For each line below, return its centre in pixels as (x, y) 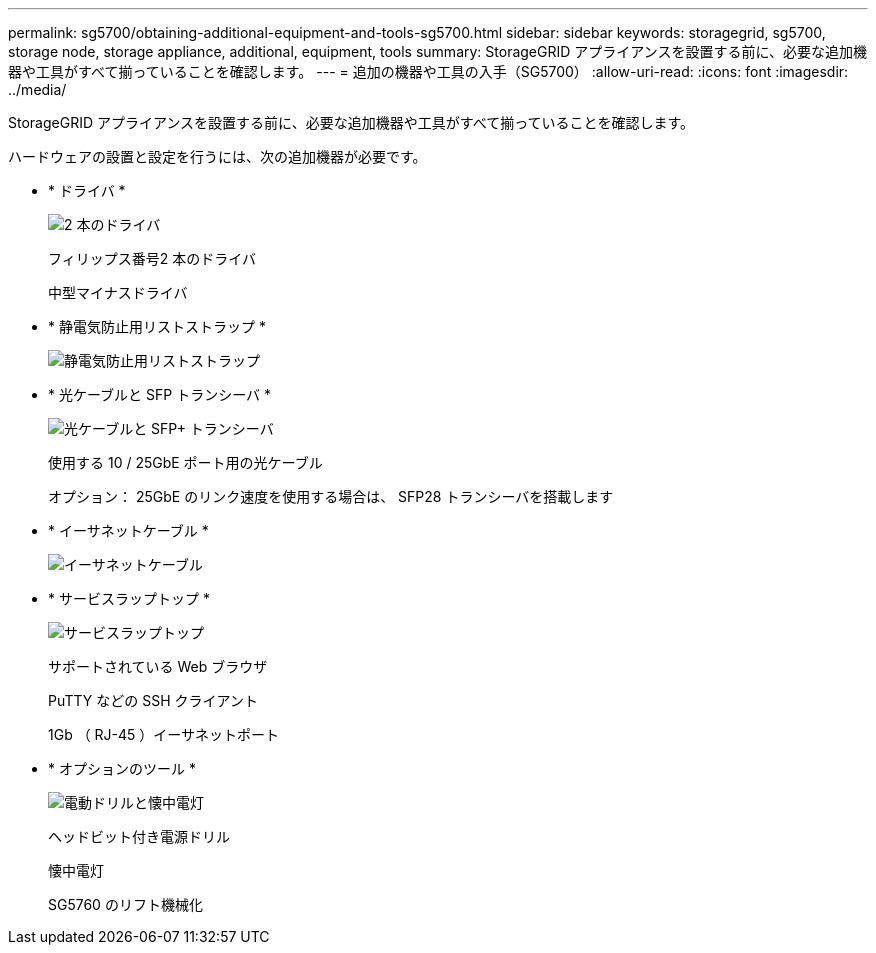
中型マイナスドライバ (118, 292)
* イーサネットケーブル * (128, 530)
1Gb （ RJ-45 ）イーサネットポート (164, 734)
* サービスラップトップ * (129, 598)
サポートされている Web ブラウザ (158, 666)
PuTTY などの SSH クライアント (153, 700)
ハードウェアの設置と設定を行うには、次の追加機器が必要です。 (217, 156)
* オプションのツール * (122, 768)
